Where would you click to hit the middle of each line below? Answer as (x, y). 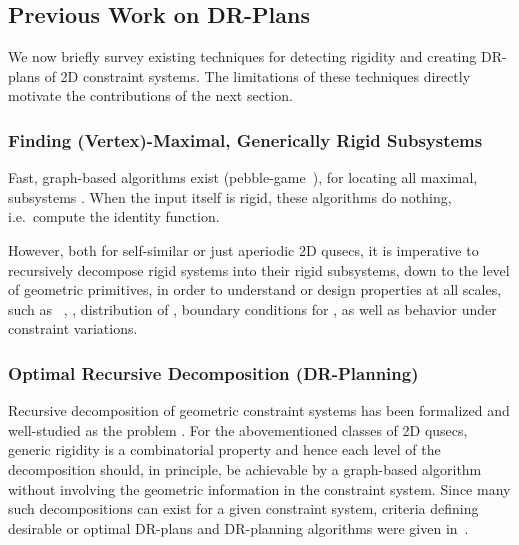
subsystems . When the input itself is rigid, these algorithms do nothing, (230, 196)
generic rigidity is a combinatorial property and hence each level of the (224, 449)
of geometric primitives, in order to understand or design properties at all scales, (255, 289)
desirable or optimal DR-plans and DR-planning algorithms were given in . (238, 527)
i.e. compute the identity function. (114, 216)
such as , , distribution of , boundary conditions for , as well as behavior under (252, 308)
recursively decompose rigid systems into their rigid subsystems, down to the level (259, 269)
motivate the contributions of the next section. (150, 95)
